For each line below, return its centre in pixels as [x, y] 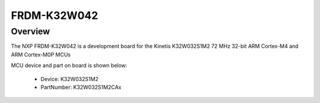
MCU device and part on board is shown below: [69, 66]
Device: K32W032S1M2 [70, 79]
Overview [31, 31]
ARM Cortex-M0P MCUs [41, 54]
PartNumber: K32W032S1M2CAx [81, 87]
